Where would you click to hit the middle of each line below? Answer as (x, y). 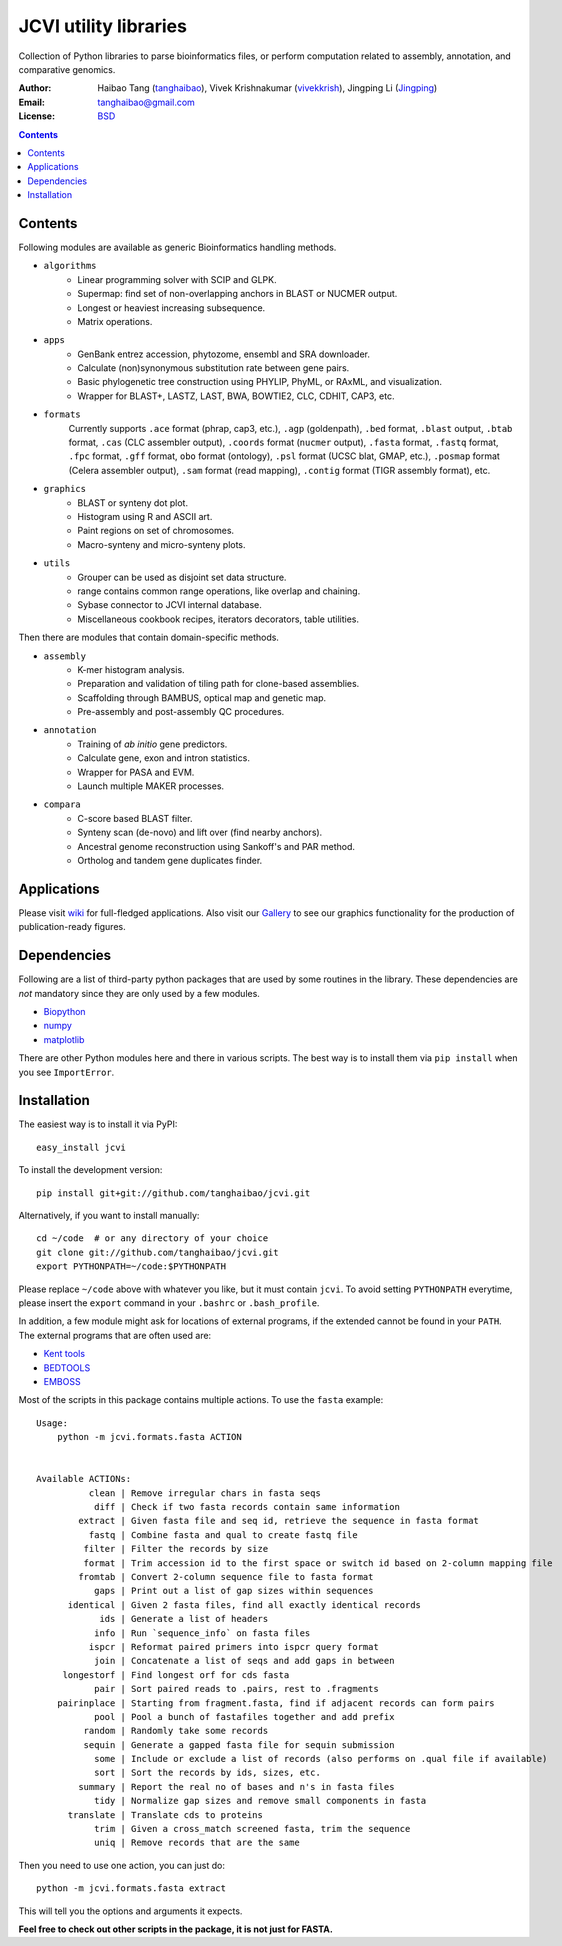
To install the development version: (90, 1170)
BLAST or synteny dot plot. (133, 502)
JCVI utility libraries (102, 26)
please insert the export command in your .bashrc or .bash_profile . (169, 1302)
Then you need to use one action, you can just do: (121, 1865)
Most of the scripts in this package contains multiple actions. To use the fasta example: (201, 1400)
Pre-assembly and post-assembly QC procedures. (181, 712)
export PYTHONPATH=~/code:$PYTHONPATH (131, 1266)
